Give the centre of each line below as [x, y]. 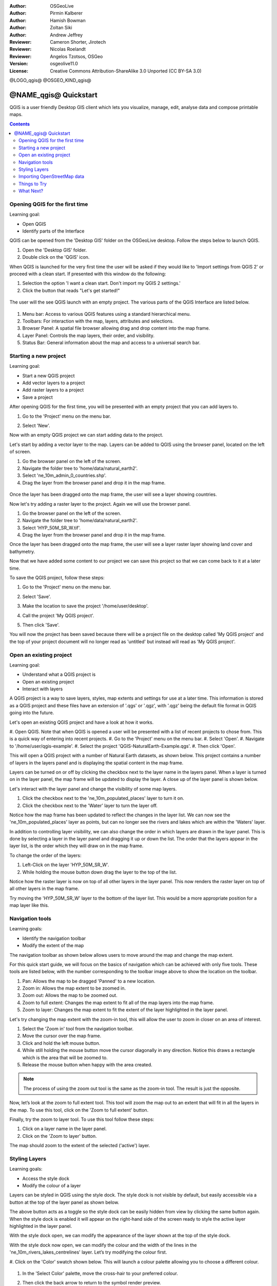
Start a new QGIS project [48, 376]
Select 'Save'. [37, 596]
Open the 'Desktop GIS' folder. [55, 250]
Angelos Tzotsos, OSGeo [76, 56]
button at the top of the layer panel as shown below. [64, 1202]
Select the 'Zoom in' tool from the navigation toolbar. [78, 1029]
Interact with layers [43, 689]
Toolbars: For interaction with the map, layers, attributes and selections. [98, 321]
